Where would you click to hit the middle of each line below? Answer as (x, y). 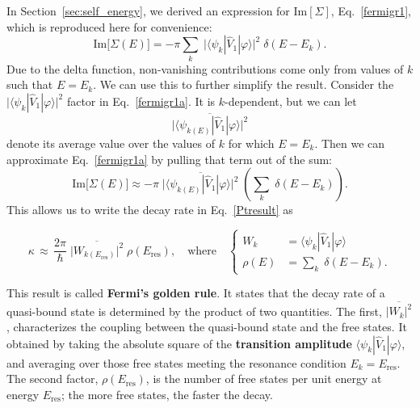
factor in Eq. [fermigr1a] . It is (141, 101)
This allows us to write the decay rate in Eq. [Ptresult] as (150, 210)
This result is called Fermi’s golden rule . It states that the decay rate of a (196, 293)
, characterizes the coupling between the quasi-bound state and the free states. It (207, 326)
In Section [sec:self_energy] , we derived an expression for (148, 11)
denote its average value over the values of (111, 143)
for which (251, 143)
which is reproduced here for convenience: (109, 26)
